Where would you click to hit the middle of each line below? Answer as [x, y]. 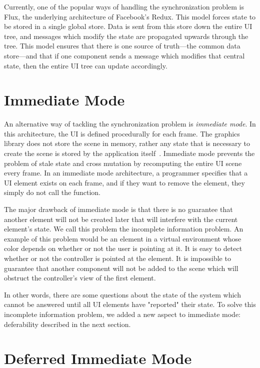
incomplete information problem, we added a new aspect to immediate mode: [122, 314]
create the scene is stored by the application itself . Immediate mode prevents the [129, 153]
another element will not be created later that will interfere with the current [121, 219]
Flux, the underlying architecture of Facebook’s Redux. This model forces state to [130, 16]
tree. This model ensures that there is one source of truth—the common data [122, 46]
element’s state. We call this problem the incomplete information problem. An [124, 229]
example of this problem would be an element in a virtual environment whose [123, 238]
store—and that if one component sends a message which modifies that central [124, 55]
